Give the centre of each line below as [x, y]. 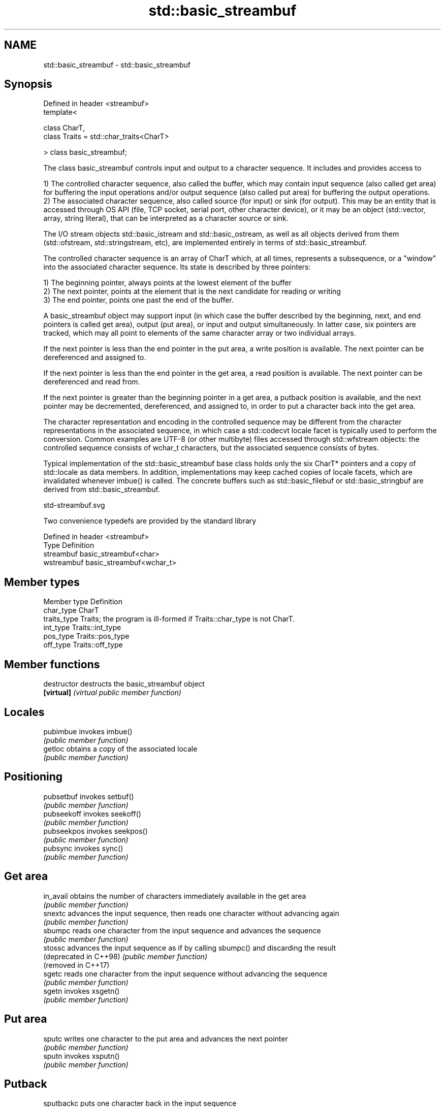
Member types [42, 582]
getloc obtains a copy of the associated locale [120, 748]
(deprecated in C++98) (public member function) [125, 956]
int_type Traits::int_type [82, 628]
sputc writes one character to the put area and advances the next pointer [166, 1038]
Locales [24, 712]
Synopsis [28, 84]
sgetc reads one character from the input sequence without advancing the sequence [185, 973]
